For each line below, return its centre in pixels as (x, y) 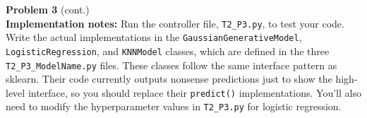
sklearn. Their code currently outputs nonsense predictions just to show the (169, 79)
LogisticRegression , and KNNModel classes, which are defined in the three (168, 51)
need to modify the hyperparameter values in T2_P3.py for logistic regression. (174, 106)
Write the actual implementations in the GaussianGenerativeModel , (154, 37)
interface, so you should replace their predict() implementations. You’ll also (194, 92)
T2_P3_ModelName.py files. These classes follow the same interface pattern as (172, 65)
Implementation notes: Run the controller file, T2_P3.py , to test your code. (175, 23)
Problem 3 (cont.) (48, 9)
